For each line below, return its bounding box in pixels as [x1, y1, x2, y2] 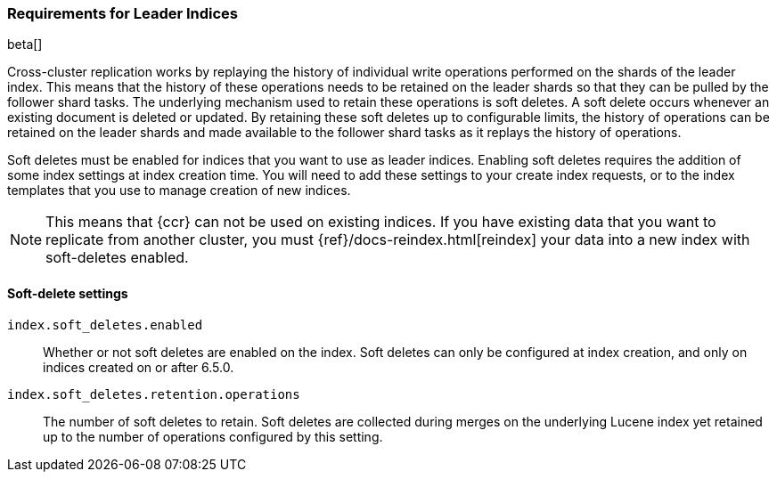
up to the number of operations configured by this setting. [43, 428, 383, 444]
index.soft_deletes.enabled [7, 317, 203, 332]
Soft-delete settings [7, 285, 128, 301]
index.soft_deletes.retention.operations [7, 386, 300, 402]
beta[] [7, 37, 43, 53]
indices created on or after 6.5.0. [43, 359, 234, 375]
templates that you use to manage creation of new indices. [7, 183, 351, 199]
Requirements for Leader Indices [7, 4, 239, 22]
